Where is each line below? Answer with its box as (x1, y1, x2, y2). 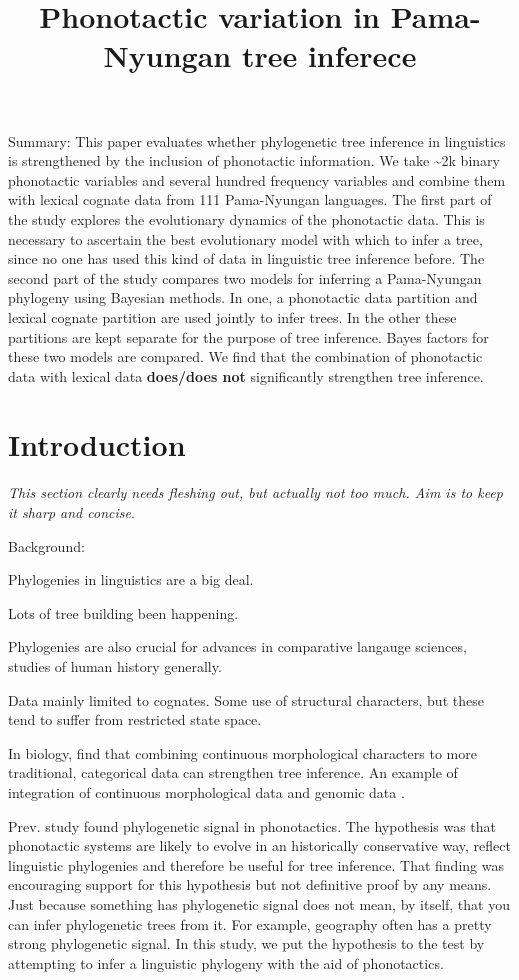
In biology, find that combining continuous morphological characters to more (8, 742, 477, 763)
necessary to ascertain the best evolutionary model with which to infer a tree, (8, 228, 483, 249)
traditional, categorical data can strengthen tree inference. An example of (8, 762, 458, 783)
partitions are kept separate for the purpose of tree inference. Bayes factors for (8, 326, 489, 347)
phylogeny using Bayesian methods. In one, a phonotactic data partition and (8, 287, 478, 308)
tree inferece (241, 35, 417, 76)
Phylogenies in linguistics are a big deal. (8, 569, 254, 590)
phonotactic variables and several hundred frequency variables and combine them (8, 169, 506, 190)
